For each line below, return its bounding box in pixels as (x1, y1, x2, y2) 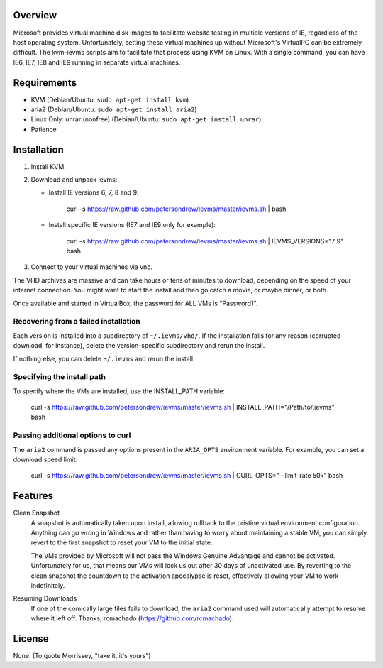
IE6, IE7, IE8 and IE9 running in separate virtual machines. (13, 58, 181, 67)
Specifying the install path (13, 372, 106, 382)
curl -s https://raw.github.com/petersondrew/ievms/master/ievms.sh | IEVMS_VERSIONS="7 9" (66, 236, 344, 245)
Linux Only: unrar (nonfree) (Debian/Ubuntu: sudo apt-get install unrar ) (30, 115, 262, 124)
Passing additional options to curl (13, 430, 131, 440)
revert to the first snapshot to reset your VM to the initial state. (30, 538, 213, 547)
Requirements (13, 77, 77, 89)
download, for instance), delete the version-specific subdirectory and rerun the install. (13, 341, 265, 350)
